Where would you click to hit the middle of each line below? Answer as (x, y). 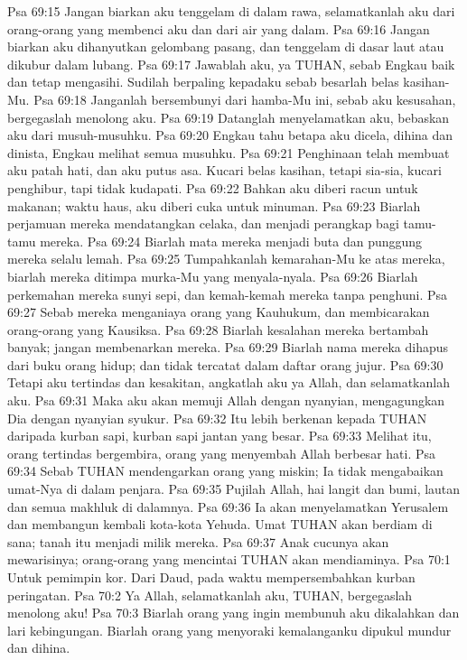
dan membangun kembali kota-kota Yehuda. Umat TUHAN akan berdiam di (220, 524)
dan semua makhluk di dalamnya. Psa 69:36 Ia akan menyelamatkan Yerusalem (228, 506)
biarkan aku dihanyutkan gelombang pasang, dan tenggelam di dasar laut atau (226, 46)
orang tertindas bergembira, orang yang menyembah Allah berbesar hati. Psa (222, 453)
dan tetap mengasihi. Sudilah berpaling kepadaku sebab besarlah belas (203, 82)
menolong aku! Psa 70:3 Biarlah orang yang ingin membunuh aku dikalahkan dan (233, 613)
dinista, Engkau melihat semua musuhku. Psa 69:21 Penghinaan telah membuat (229, 152)
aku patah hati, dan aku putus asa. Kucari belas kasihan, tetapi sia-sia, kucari (224, 170)
